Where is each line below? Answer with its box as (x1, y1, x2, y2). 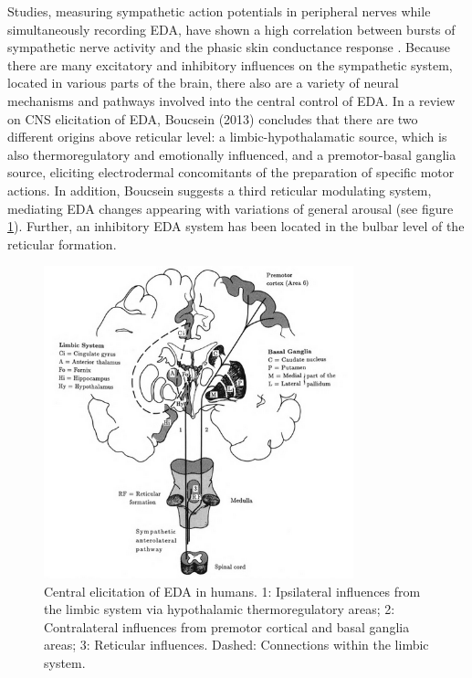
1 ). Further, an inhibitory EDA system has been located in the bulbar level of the (7, 217, 465, 236)
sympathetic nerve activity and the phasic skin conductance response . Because (7, 37, 450, 57)
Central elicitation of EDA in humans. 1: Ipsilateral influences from (44, 581, 421, 600)
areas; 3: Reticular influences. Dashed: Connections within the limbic (44, 635, 429, 654)
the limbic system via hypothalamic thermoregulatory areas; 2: (44, 599, 395, 619)
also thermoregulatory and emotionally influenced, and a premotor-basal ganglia (7, 144, 456, 164)
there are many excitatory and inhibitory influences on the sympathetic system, (7, 55, 453, 74)
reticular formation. (7, 234, 117, 253)
